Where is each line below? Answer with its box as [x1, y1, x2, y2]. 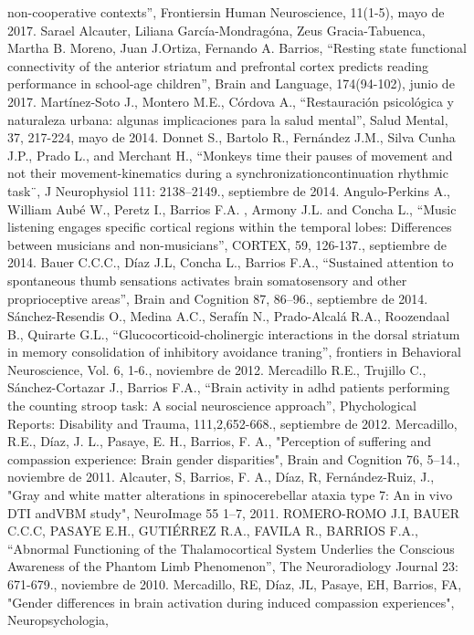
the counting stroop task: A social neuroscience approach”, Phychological [7, 396, 416, 415]
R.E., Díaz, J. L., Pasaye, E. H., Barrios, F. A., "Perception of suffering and [7, 432, 432, 451]
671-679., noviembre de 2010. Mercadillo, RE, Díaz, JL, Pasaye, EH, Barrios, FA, [7, 575, 462, 593]
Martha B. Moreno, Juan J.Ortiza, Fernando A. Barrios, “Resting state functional [7, 38, 467, 57]
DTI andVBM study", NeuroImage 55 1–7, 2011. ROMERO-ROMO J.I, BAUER [7, 503, 459, 522]
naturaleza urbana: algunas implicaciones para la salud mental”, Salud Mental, [7, 109, 448, 129]
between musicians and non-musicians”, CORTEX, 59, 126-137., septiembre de [7, 234, 448, 254]
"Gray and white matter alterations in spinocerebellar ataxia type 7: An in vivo [7, 485, 453, 505]
